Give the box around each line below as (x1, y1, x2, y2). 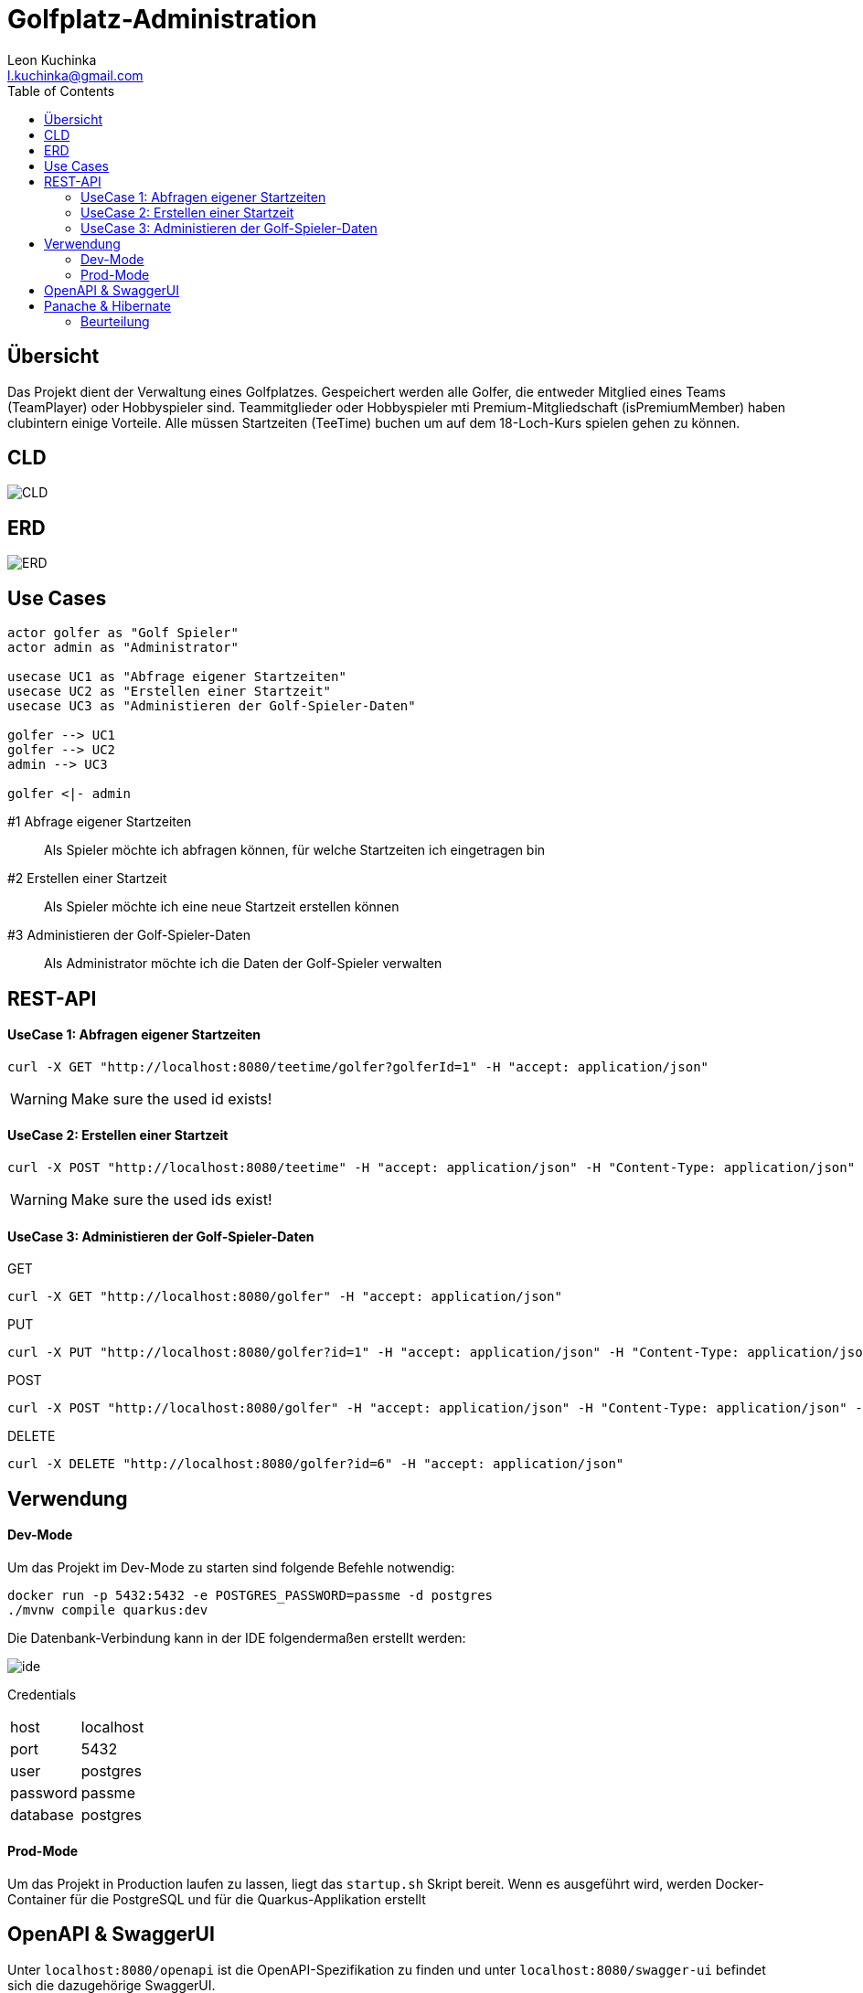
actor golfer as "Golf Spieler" (7, 625, 239, 641)
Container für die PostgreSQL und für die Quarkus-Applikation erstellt (7, 1892, 426, 1908)
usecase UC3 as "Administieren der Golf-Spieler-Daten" (7, 698, 416, 714)
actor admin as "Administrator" (7, 640, 239, 655)
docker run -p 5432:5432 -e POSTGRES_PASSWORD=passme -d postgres (7, 1587, 494, 1603)
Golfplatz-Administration (7, 4, 317, 35)
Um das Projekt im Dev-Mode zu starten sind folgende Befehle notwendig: (7, 1559, 455, 1575)
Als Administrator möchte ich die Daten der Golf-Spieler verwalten (44, 955, 442, 972)
